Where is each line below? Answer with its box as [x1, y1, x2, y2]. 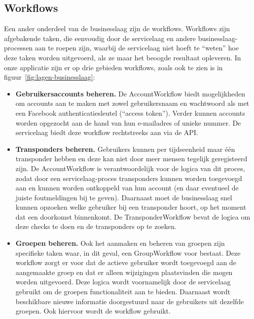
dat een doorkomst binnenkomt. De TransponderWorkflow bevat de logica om [15, 211, 251, 222]
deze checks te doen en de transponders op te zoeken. [15, 221, 177, 231]
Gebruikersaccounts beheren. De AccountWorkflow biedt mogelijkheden [15, 88, 245, 98]
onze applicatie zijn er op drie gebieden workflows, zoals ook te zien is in [4, 62, 223, 72]
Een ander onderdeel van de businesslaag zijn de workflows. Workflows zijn [4, 23, 230, 34]
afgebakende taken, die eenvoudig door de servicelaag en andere [4, 33, 196, 43]
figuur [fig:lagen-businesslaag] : [4, 72, 95, 82]
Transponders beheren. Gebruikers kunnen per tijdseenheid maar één [15, 143, 235, 154]
